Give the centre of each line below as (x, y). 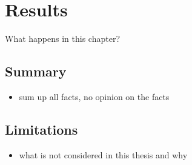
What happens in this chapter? (62, 39)
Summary (36, 71)
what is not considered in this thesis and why (103, 154)
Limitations (41, 129)
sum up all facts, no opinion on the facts (94, 96)
